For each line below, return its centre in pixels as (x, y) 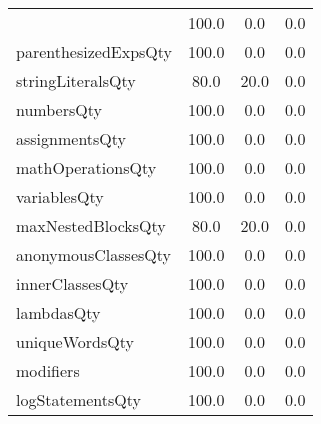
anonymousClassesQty (94, 254)
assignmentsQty (71, 138)
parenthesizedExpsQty (94, 51)
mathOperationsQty (86, 167)
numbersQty (59, 109)
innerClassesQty (72, 283)
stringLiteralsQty (76, 80)
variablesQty (60, 196)
